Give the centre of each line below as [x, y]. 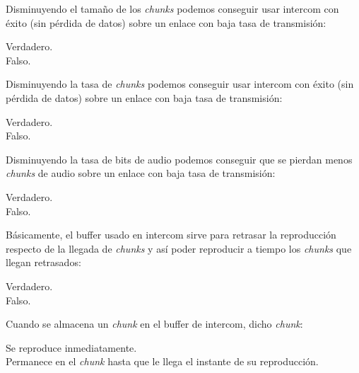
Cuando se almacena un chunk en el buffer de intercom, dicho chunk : [154, 324]
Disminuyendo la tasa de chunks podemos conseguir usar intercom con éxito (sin [180, 84]
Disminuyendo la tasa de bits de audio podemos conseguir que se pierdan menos [179, 159]
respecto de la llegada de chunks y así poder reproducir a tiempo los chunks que [179, 248]
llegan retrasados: [43, 262]
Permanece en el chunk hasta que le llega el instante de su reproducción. [162, 361]
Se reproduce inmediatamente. [71, 347]
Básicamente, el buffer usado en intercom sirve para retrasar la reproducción [171, 235]
